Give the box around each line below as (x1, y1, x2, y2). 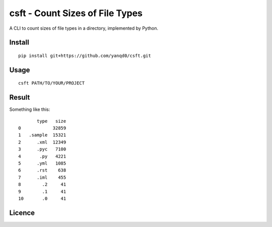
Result (9, 93, 30, 102)
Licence (9, 208, 35, 217)
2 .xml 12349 (18, 139, 66, 145)
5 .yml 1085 (18, 161, 66, 166)
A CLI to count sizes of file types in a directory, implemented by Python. (9, 25, 159, 31)
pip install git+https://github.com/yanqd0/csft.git (18, 53, 151, 58)
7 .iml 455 (18, 174, 66, 180)
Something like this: (9, 106, 50, 113)
